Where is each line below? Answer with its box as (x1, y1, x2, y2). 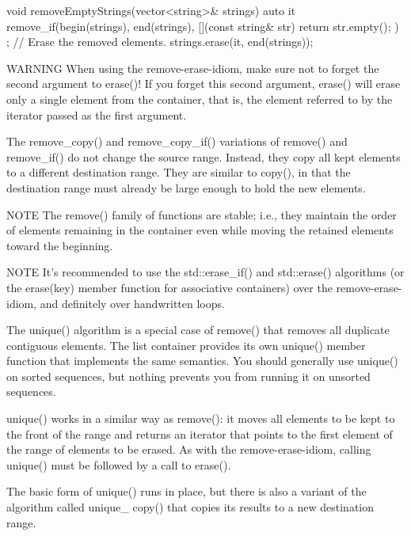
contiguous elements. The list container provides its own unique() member (6, 336, 366, 353)
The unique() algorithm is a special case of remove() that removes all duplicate (6, 321, 390, 338)
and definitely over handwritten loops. (40, 295, 225, 311)
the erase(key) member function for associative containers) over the (6, 279, 333, 295)
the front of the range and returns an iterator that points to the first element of (6, 425, 393, 442)
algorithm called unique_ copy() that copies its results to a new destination (6, 499, 375, 515)
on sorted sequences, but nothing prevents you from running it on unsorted (6, 367, 371, 384)
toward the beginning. (6, 237, 113, 253)
